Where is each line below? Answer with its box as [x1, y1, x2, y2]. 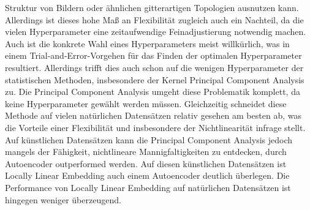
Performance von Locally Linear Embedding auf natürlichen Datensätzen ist [5, 181, 291, 193]
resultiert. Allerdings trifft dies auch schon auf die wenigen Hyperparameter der [5, 61, 304, 73]
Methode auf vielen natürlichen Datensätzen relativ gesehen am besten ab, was [5, 109, 301, 122]
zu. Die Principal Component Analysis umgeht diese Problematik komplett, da [5, 85, 300, 98]
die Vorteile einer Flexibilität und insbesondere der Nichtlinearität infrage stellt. [5, 121, 306, 133]
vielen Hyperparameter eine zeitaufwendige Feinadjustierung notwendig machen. [5, 25, 306, 38]
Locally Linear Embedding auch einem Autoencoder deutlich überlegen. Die [5, 169, 290, 182]
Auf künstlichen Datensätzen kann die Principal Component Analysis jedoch [5, 133, 292, 146]
